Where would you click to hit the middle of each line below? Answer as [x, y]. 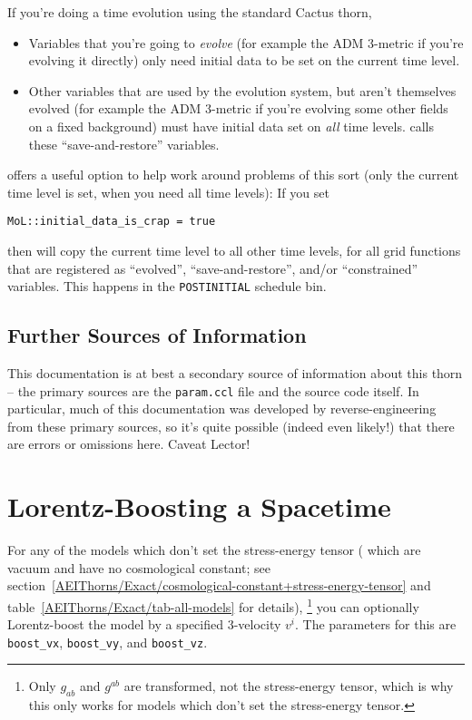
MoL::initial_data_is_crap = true [112, 222]
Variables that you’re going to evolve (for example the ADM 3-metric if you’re [246, 42]
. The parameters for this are [376, 624]
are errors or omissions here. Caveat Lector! [129, 444]
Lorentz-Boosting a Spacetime [199, 506]
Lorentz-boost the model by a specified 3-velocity [144, 624]
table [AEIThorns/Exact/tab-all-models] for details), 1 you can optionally [213, 605]
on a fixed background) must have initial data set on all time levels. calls [231, 126]
